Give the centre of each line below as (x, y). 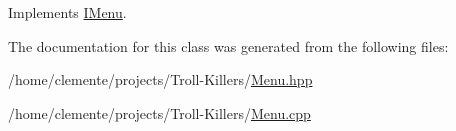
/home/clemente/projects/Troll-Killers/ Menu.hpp (160, 79)
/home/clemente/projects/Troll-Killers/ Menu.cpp (159, 112)
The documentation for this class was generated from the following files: (228, 45)
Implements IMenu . (67, 12)
